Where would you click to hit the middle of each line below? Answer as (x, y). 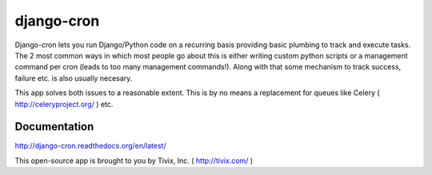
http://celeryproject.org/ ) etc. (64, 104)
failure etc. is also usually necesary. (74, 78)
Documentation (54, 127)
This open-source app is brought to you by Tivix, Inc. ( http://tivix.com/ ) (134, 161)
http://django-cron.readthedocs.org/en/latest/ (91, 146)
